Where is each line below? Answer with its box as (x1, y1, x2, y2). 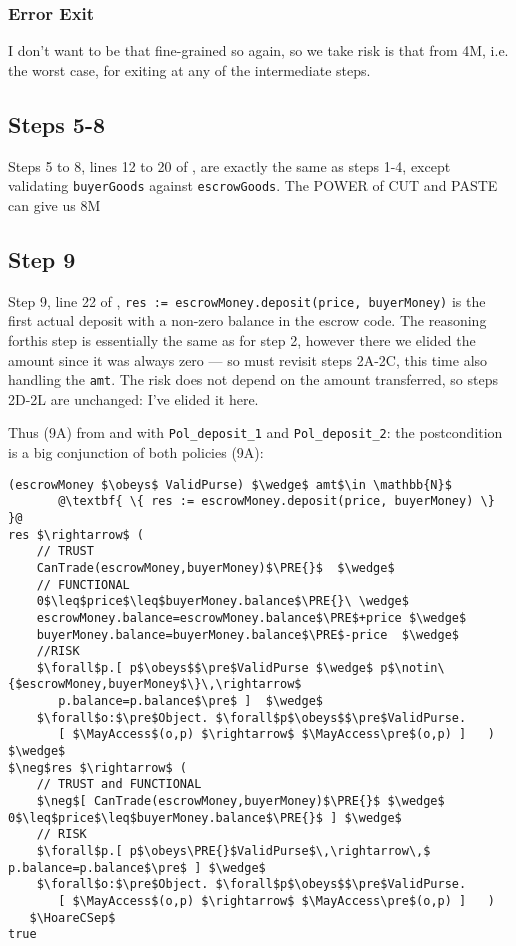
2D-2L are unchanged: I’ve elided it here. (8, 388, 259, 409)
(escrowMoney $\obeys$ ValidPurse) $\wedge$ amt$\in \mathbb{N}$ (8, 477, 452, 492)
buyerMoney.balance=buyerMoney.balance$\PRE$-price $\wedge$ (36, 627, 460, 642)
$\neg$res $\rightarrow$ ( (8, 760, 187, 775)
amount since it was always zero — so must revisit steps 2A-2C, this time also (8, 349, 488, 370)
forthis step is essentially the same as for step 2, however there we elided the (8, 329, 476, 350)
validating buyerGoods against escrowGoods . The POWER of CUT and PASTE (8, 175, 498, 196)
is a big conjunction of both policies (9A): (8, 442, 264, 462)
